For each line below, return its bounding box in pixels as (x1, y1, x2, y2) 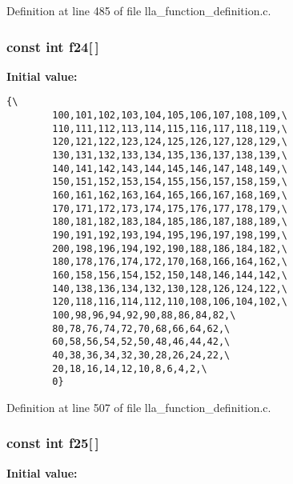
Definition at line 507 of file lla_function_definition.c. (6, 398, 271, 415)
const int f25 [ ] (6, 433, 99, 453)
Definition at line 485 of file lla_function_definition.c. (6, 2, 271, 18)
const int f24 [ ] (6, 36, 99, 56)
